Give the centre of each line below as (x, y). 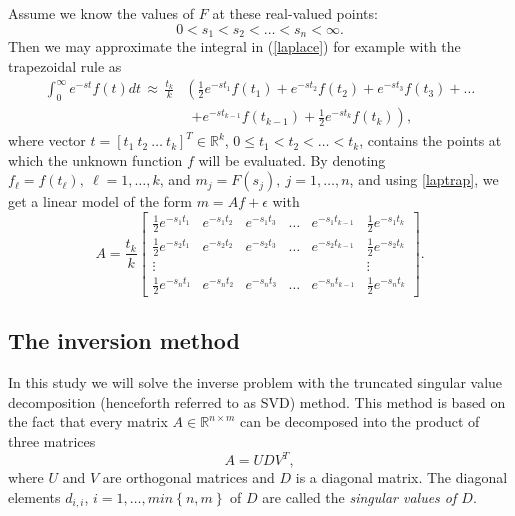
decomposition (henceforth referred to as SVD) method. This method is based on (257, 401)
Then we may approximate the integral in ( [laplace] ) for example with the (234, 46)
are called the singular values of (359, 496)
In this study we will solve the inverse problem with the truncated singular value (255, 382)
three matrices (52, 441)
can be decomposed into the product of (360, 421)
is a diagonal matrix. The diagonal (401, 477)
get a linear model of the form (100, 201)
